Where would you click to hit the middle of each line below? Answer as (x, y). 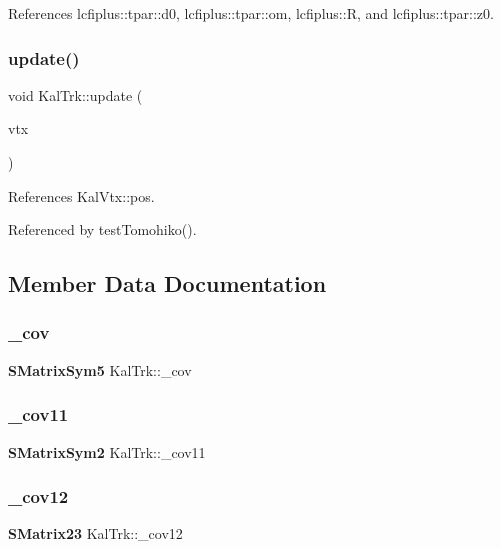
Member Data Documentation (167, 283)
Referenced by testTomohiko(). (102, 229)
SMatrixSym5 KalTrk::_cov (100, 369)
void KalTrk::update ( (75, 94)
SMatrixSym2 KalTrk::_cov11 (107, 451)
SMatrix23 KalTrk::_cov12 (95, 533)
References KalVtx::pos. (81, 195)
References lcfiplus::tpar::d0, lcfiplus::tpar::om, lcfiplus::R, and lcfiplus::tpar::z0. (251, 13)
